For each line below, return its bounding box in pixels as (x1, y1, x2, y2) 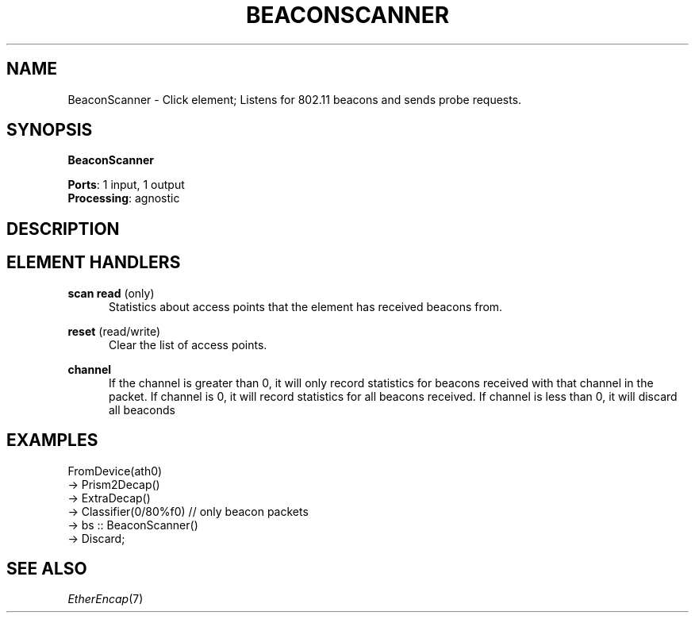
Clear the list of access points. (109, 337, 267, 352)
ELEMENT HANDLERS (6, 252, 181, 273)
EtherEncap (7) (67, 592, 144, 606)
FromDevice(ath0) (67, 463, 163, 478)
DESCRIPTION (6, 218, 120, 239)
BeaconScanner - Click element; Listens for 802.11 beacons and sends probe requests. (67, 92, 522, 106)
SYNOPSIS (6, 120, 93, 140)
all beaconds (109, 402, 175, 417)
